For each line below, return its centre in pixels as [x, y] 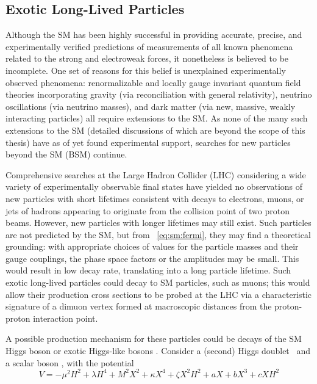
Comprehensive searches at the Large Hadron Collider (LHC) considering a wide [156, 174]
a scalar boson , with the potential [70, 362]
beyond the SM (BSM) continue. [66, 154]
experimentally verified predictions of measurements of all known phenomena [149, 46]
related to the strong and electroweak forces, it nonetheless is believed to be [147, 58]
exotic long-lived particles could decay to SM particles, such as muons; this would [158, 282]
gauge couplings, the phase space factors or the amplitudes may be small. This [152, 258]
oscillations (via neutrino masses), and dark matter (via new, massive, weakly [151, 106]
